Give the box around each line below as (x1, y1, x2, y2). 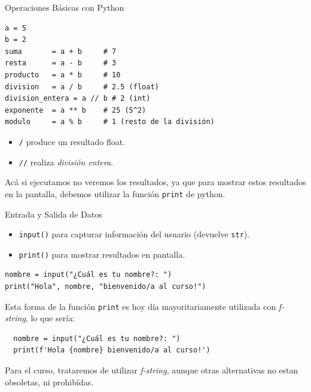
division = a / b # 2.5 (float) (5, 82, 159, 91)
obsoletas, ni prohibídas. (5, 375, 94, 388)
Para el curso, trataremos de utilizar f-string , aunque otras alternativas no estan (5, 364, 298, 376)
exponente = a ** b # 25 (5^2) (5, 105, 147, 114)
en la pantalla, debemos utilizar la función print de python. (5, 187, 225, 200)
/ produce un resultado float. (19, 135, 126, 147)
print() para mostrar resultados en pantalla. (19, 248, 185, 260)
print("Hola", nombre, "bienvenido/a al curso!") (5, 282, 206, 291)
